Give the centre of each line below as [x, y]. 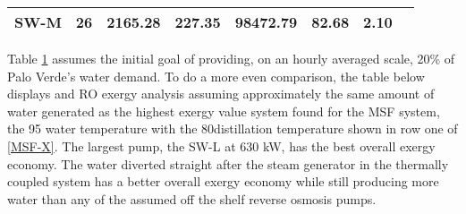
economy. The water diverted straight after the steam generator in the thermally [228, 163]
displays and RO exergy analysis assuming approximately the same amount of [221, 94]
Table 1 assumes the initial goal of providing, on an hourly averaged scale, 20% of [231, 58]
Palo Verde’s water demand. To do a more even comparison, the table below [216, 76]
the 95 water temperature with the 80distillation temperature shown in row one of [233, 128]
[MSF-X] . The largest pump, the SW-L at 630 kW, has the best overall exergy [221, 146]
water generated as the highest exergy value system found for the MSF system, [224, 111]
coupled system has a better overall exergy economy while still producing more [223, 181]
